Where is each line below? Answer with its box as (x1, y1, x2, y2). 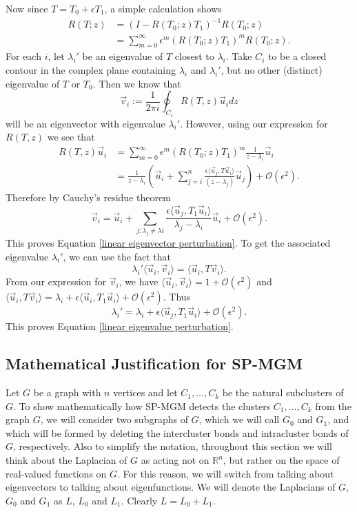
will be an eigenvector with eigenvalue (6, 116, 165, 130)
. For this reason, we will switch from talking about (117, 466, 334, 480)
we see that (47, 130, 95, 144)
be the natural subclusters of (222, 385, 344, 400)
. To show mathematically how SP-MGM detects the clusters (13, 398, 271, 413)
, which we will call (198, 412, 280, 427)
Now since (6, 1, 48, 15)
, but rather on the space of (223, 453, 340, 467)
